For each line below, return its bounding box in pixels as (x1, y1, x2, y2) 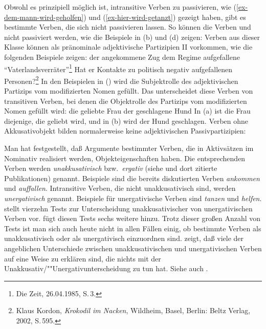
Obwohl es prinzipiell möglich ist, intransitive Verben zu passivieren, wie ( (4, 2, 236, 12)
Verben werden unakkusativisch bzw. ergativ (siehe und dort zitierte (4, 163, 217, 173)
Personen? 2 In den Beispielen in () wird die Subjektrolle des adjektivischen (4, 74, 238, 86)
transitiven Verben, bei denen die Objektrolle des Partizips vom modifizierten (4, 95, 247, 106)
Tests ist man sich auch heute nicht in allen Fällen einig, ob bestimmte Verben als (4, 223, 261, 233)
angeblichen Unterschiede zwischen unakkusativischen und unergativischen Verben (4, 243, 262, 253)
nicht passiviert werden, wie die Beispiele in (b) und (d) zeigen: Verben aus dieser (4, 31, 260, 42)
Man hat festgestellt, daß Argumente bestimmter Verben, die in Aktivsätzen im (4, 143, 254, 153)
